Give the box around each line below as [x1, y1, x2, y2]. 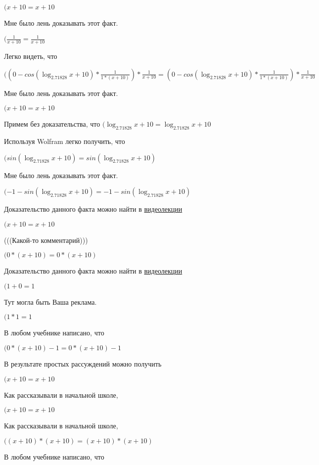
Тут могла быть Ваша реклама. [4, 296, 97, 307]
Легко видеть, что [4, 50, 57, 61]
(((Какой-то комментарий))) [4, 234, 88, 245]
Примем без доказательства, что [4, 119, 100, 129]
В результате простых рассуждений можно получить [4, 359, 162, 369]
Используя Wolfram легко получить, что [4, 136, 125, 146]
